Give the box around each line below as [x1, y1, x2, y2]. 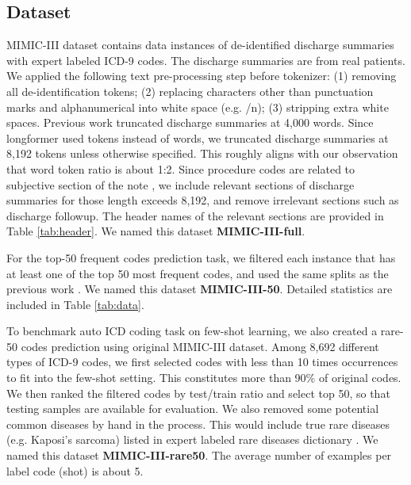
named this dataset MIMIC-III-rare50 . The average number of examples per [6, 447, 392, 464]
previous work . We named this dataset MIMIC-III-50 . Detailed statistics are [6, 281, 393, 297]
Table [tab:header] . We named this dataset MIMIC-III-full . [6, 223, 305, 239]
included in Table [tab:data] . [6, 296, 144, 312]
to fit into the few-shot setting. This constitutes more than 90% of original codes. [6, 369, 401, 386]
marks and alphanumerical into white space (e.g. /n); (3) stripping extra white [6, 98, 389, 115]
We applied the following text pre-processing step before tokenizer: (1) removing [6, 67, 397, 84]
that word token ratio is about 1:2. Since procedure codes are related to [6, 160, 355, 177]
